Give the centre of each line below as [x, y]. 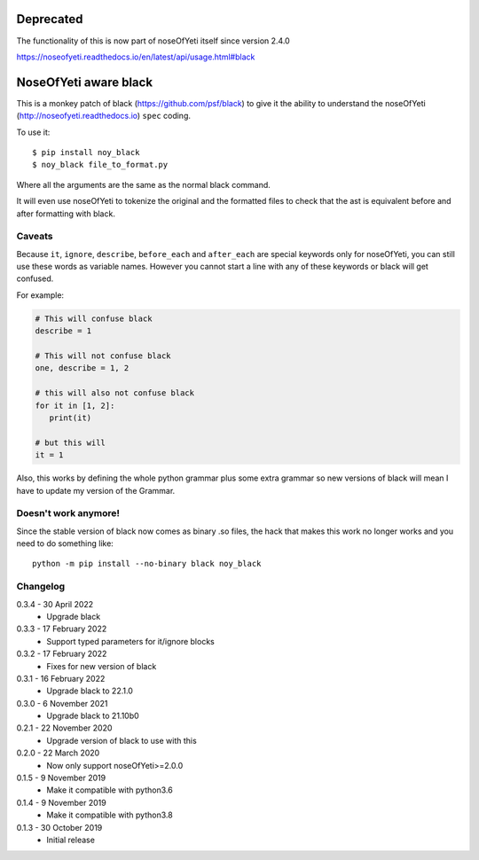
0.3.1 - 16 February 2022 [61, 678]
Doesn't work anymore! [68, 513]
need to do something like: [65, 543]
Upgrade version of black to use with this [122, 740]
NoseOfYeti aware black [85, 82]
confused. [35, 278]
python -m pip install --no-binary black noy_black [147, 564]
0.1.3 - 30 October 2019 [59, 827]
